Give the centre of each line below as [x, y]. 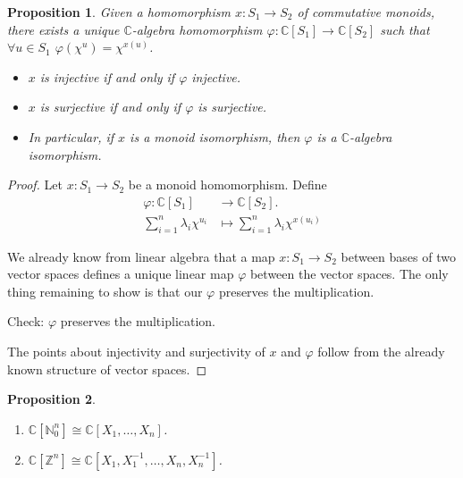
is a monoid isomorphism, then [215, 136]
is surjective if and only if [110, 107]
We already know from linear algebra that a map [141, 256]
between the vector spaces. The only [349, 274]
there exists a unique [63, 29]
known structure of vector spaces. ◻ [107, 369]
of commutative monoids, [366, 12]
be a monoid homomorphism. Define [227, 184]
